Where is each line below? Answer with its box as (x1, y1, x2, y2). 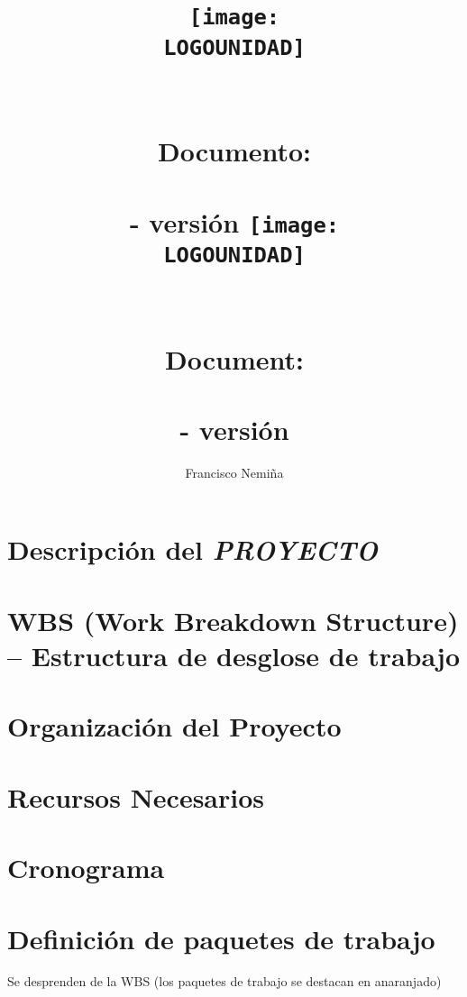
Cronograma (7, 849, 165, 886)
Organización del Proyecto (7, 708, 342, 745)
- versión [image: (129, 203, 340, 240)
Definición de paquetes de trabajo (7, 919, 435, 956)
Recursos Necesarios (7, 778, 265, 815)
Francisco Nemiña (185, 462, 284, 481)
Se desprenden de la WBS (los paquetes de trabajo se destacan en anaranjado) (7, 972, 442, 991)
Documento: (157, 133, 312, 169)
